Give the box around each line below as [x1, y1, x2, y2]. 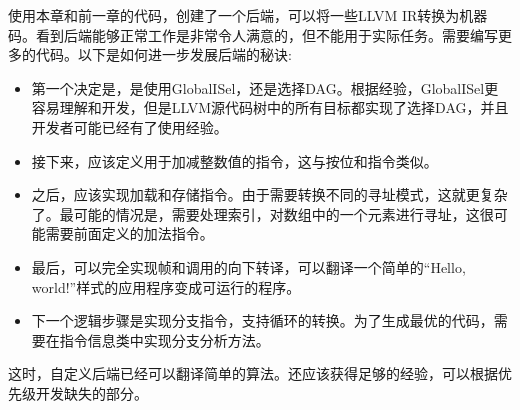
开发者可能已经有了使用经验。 [31, 116, 228, 137]
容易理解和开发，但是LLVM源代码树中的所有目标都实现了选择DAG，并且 [31, 97, 509, 118]
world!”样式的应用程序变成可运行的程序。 [31, 276, 301, 297]
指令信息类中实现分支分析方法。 [59, 329, 270, 350]
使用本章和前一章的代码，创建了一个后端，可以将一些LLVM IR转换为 [8, 5, 460, 25]
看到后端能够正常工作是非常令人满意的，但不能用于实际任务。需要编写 [35, 24, 498, 45]
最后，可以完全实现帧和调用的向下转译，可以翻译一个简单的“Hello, [31, 256, 466, 277]
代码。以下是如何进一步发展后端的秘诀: [35, 44, 292, 65]
